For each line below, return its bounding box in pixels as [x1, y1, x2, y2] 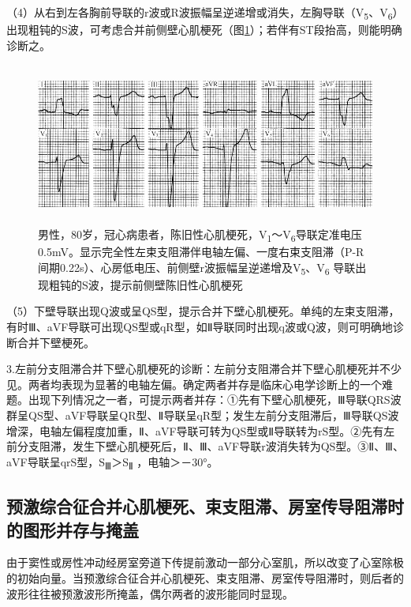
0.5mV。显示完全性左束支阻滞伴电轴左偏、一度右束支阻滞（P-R [38, 243, 364, 260]
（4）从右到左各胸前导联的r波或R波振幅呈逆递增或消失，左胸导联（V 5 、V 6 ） [6, 4, 404, 22]
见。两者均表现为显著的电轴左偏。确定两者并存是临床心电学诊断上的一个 [6, 375, 382, 392]
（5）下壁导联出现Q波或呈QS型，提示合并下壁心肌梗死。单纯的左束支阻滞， [6, 303, 400, 319]
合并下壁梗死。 [17, 334, 95, 350]
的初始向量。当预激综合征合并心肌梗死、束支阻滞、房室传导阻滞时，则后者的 [6, 570, 404, 586]
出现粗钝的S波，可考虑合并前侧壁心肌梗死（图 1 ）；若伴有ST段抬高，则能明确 [6, 21, 402, 38]
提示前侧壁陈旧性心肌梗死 [110, 276, 243, 292]
